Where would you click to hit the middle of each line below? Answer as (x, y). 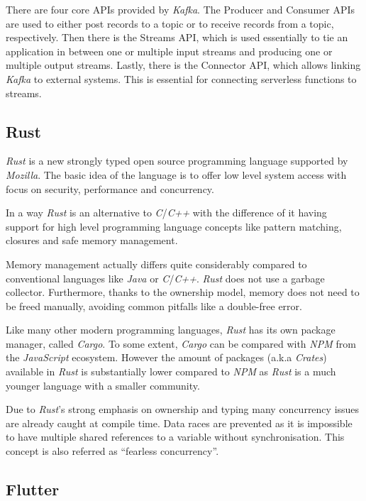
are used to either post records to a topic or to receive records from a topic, (170, 23)
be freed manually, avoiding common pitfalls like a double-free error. (154, 305)
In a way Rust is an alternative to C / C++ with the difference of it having (166, 213)
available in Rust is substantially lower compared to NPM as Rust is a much (171, 371)
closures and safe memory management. (92, 240)
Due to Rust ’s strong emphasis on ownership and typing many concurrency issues (183, 409)
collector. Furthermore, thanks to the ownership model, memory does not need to (183, 292)
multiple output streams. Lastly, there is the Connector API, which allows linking (183, 65)
